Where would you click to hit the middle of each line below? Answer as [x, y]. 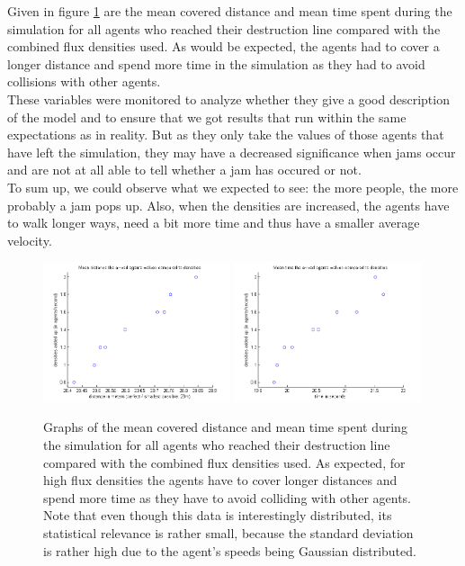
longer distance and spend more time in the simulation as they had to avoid [216, 63]
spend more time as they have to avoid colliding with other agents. [228, 497]
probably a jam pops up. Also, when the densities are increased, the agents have [228, 205]
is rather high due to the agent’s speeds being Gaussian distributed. [230, 550]
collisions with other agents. [84, 81]
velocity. [30, 240]
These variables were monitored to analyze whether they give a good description [228, 99]
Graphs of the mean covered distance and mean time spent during [225, 427]
